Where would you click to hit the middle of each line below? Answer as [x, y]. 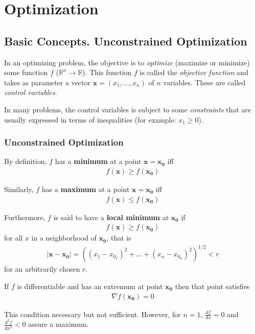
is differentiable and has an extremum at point [90, 286]
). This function [107, 72]
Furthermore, [25, 217]
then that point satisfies [212, 286]
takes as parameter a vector [48, 82]
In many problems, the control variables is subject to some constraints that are [128, 109]
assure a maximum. [59, 324]
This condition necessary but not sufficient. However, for [92, 314]
